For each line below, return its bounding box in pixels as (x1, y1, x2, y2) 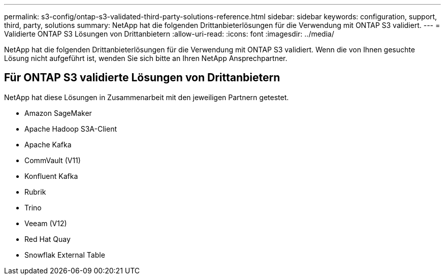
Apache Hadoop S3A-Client (24, 124, 117, 133)
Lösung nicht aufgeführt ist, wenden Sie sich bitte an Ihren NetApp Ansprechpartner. (4, 54, 288, 63)
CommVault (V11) (24, 156, 81, 165)
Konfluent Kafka (24, 171, 78, 180)
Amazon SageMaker (24, 108, 92, 117)
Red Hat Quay (24, 234, 71, 243)
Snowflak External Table (24, 250, 105, 259)
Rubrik (24, 187, 46, 196)
